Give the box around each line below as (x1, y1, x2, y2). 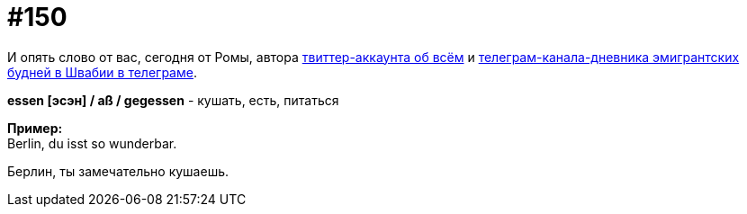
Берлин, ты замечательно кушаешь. (7, 163, 229, 179)
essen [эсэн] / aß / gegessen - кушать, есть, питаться (7, 92, 339, 108)
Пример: (7, 120, 63, 136)
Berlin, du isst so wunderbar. (7, 135, 177, 151)
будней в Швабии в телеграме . (7, 64, 197, 80)
